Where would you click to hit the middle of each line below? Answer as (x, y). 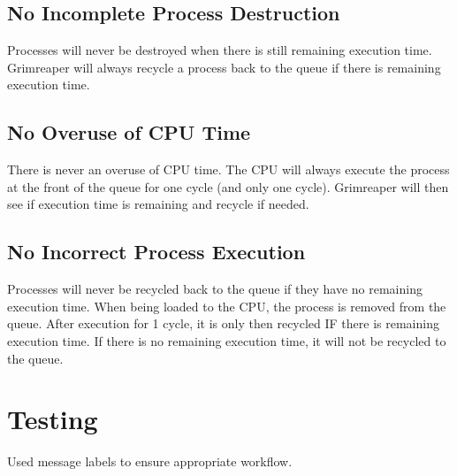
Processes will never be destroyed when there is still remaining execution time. (220, 50)
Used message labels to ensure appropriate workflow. (150, 461)
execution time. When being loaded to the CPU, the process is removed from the (227, 306)
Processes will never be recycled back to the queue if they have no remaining (215, 289)
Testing (53, 419)
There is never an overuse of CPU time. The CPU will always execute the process (228, 169)
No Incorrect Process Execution (156, 252)
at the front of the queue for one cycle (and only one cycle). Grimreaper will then (228, 186)
